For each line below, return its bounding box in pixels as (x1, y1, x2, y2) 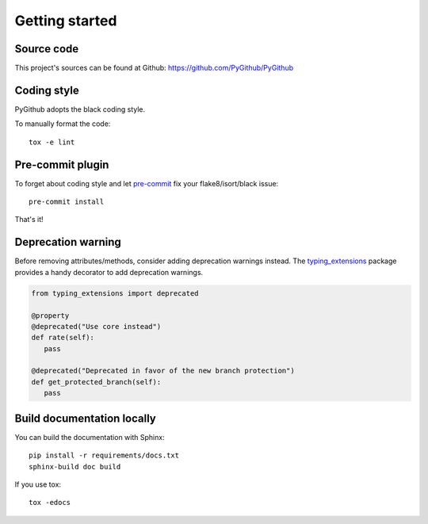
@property (31, 311, 70, 320)
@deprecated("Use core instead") (31, 322, 162, 331)
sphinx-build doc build (29, 462, 121, 471)
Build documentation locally (14, 411, 156, 425)
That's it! (14, 215, 44, 224)
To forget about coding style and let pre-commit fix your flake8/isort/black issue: (14, 178, 279, 188)
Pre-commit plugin (14, 158, 109, 171)
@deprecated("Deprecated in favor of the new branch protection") (31, 366, 295, 376)
